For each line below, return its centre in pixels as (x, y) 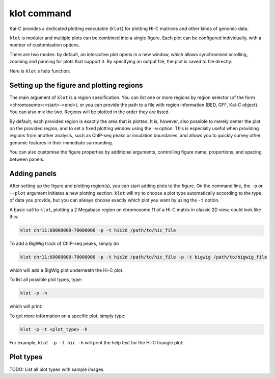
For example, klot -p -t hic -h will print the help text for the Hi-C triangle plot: (97, 342)
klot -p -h (34, 293)
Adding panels (33, 174)
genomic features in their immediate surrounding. (61, 142)
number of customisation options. (45, 45)
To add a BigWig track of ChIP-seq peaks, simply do (64, 243)
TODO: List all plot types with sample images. (57, 369)
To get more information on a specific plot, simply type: (67, 316)
